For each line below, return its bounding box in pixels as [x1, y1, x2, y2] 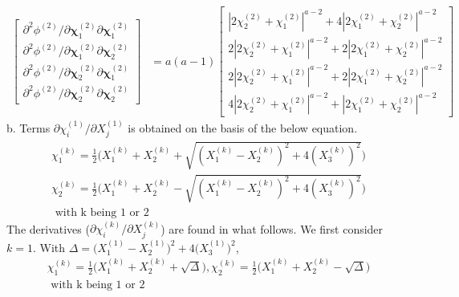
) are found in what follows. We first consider [160, 220, 384, 237]
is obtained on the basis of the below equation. [128, 119, 358, 136]
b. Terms [6, 119, 51, 136]
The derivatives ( [6, 220, 90, 237]
